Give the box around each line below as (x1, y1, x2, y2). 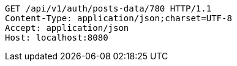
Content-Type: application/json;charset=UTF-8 (5, 13, 232, 23)
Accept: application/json (5, 23, 129, 33)
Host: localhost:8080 (5, 33, 108, 42)
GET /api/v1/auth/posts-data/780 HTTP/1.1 (5, 4, 212, 13)
